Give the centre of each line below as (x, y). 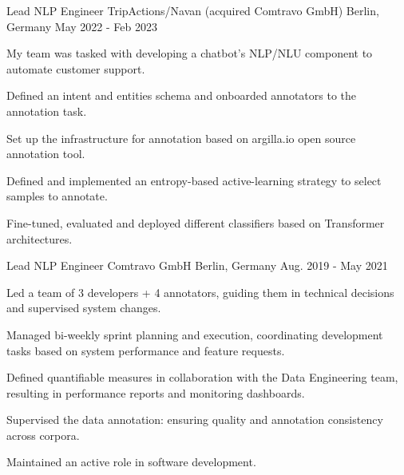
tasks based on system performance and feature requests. (146, 350)
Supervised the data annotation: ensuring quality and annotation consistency (195, 420)
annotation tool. (46, 154)
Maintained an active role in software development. (131, 462)
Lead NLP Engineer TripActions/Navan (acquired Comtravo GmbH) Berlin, (193, 10)
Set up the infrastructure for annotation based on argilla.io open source (181, 138)
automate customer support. (76, 68)
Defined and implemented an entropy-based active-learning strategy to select (194, 180)
